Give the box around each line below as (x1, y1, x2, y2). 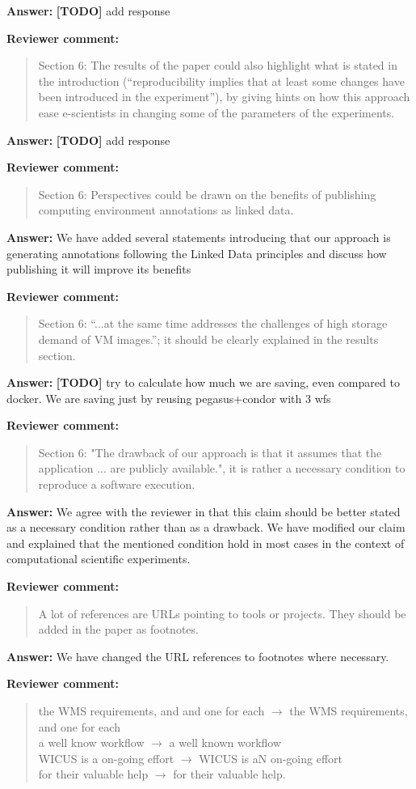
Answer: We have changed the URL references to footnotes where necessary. (6, 647, 389, 664)
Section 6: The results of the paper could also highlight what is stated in (38, 57, 397, 74)
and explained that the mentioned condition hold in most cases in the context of (6, 534, 405, 551)
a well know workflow (38, 734, 145, 751)
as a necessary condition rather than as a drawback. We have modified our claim (6, 519, 405, 536)
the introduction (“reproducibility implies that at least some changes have (38, 72, 405, 89)
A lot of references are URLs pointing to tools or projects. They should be (38, 604, 406, 621)
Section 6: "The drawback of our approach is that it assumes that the (38, 443, 382, 460)
